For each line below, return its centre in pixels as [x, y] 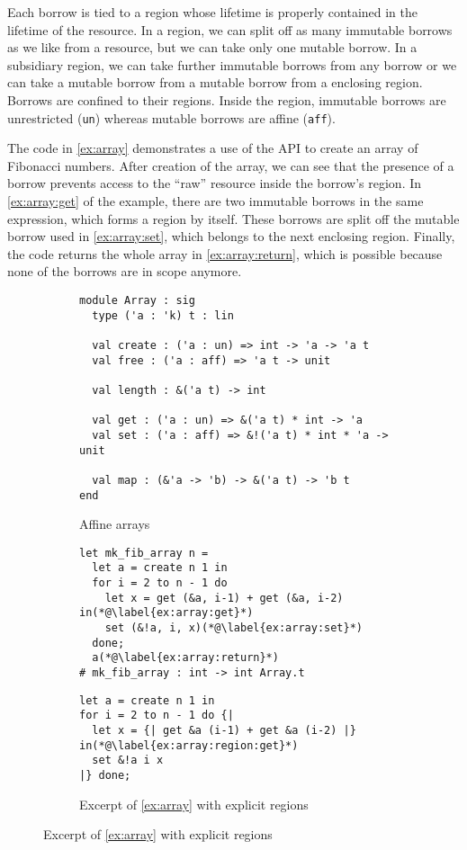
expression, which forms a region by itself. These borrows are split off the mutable [233, 218]
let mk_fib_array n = [144, 553]
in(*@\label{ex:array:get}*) [166, 613]
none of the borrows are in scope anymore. [125, 271]
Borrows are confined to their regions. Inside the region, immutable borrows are [227, 99]
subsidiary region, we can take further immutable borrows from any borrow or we [232, 64]
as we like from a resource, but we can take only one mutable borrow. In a [212, 47]
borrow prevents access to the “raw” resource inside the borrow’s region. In [215, 183]
